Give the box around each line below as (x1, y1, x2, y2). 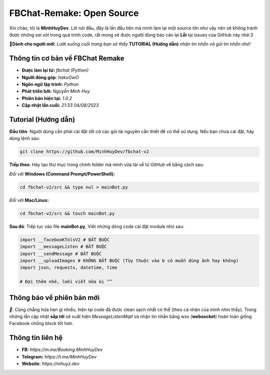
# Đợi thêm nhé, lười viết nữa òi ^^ (19, 279, 112, 284)
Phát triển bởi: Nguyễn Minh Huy (21, 88, 90, 94)
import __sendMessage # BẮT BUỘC (19, 250, 102, 256)
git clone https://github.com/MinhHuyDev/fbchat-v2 (19, 149, 149, 154)
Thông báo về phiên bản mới (9, 293, 100, 302)
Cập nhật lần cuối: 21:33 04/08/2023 (21, 102, 99, 108)
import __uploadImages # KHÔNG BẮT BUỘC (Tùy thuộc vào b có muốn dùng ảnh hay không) (19, 257, 239, 263)
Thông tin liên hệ (9, 333, 63, 342)
